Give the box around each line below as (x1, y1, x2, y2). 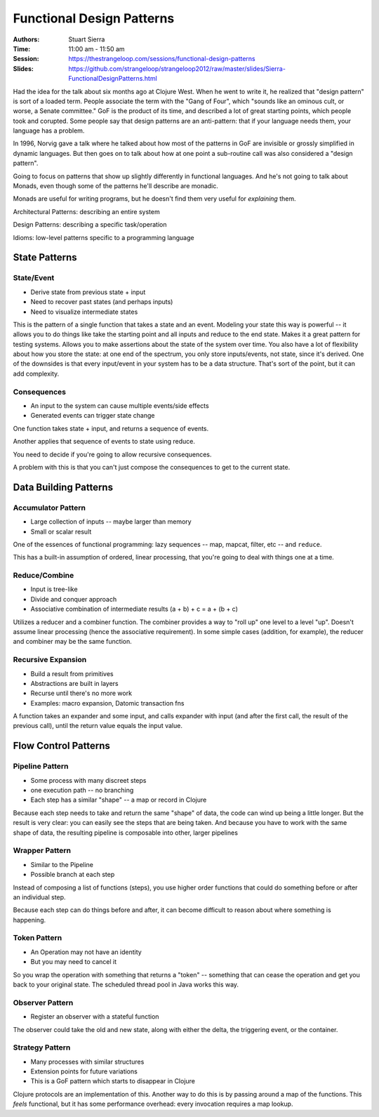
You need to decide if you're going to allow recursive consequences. (13, 450, 212, 458)
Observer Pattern (13, 998, 74, 1007)
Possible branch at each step (30, 871, 115, 879)
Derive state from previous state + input (30, 288, 146, 296)
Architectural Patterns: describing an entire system (13, 207, 161, 216)
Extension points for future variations (30, 1067, 138, 1076)
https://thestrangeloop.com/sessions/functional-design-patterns (68, 55, 255, 63)
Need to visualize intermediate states (30, 308, 138, 316)
